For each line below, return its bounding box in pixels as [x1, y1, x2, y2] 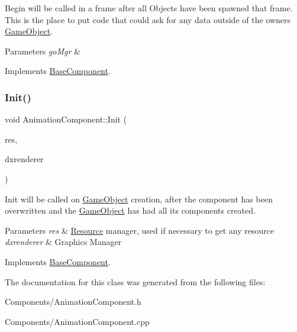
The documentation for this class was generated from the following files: [5, 275, 266, 288]
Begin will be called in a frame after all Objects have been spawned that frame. [5, 2, 293, 14]
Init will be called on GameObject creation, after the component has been [5, 192, 273, 205]
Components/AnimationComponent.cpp [5, 315, 150, 327]
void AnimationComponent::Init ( [5, 113, 127, 125]
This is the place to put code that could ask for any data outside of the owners [5, 13, 291, 25]
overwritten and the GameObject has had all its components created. [5, 204, 256, 217]
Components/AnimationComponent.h [5, 295, 141, 308]
